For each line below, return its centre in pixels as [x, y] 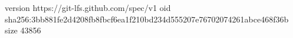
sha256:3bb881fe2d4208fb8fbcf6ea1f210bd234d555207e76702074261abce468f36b [147, 19]
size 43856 [23, 30]
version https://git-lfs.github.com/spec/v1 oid [88, 7]
